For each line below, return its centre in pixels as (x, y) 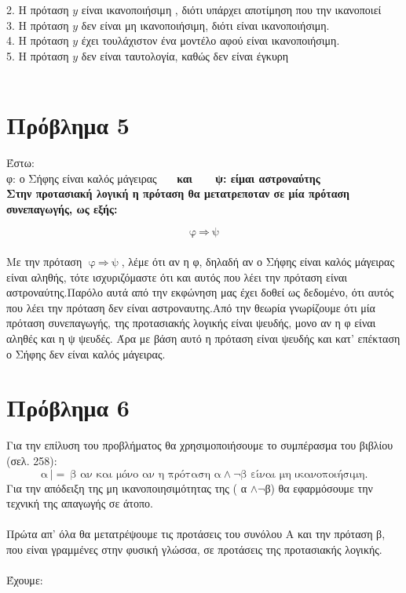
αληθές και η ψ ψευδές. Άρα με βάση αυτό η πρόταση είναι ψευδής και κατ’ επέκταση (203, 338)
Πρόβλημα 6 (68, 407)
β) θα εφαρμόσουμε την (319, 487)
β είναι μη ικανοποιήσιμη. (304, 474)
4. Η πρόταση (38, 40)
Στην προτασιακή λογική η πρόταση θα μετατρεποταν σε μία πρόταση (178, 193)
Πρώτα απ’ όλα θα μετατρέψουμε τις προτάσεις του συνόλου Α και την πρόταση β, (196, 534)
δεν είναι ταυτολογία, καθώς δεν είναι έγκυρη (185, 55)
